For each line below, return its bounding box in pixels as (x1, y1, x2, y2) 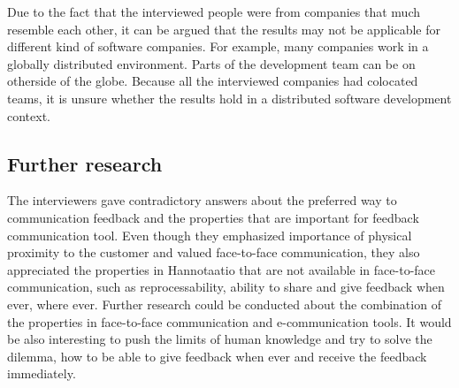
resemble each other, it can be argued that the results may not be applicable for (7, 19, 441, 38)
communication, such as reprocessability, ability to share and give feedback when (7, 278, 445, 296)
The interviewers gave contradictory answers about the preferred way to (7, 191, 397, 209)
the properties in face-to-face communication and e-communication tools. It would (7, 312, 452, 331)
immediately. (7, 364, 76, 383)
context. (7, 106, 50, 125)
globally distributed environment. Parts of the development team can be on (7, 54, 416, 72)
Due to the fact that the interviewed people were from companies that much (7, 3, 421, 20)
